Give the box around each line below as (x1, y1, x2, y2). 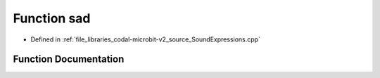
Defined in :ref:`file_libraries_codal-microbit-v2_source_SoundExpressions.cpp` (30, 35, 260, 44)
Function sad (13, 11, 91, 26)
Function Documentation (13, 53, 125, 65)
